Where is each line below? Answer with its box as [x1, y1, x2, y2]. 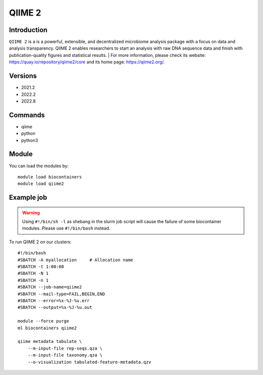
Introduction [9, 26, 48, 34]
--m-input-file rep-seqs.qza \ [27, 345, 103, 351]
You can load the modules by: [9, 163, 69, 169]
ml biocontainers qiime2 [18, 325, 77, 331]
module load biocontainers [18, 174, 82, 179]
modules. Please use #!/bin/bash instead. [22, 225, 111, 231]
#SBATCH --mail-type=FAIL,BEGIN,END [18, 291, 105, 297]
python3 [21, 137, 38, 143]
